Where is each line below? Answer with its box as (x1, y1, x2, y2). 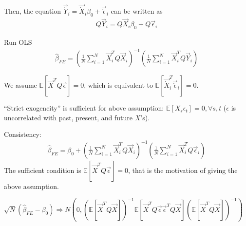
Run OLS (4, 37, 32, 47)
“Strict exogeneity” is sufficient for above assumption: (4, 103, 164, 113)
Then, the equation (4, 6, 61, 16)
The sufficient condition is (4, 165, 81, 175)
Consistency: (4, 129, 41, 139)
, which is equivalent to (84, 80, 153, 90)
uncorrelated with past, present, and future (4, 113, 133, 122)
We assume (4, 80, 37, 90)
